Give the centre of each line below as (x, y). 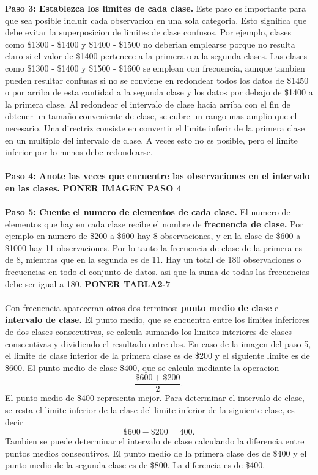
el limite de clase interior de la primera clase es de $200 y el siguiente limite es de (157, 355)
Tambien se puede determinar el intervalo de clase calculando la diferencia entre (155, 441)
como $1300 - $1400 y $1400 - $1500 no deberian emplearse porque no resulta (150, 44)
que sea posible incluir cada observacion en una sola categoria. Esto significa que (156, 20)
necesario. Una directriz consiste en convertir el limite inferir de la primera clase (155, 127)
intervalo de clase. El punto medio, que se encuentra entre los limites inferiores (157, 319)
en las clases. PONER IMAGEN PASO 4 (93, 187)
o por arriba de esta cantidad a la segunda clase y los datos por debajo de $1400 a (159, 92)
